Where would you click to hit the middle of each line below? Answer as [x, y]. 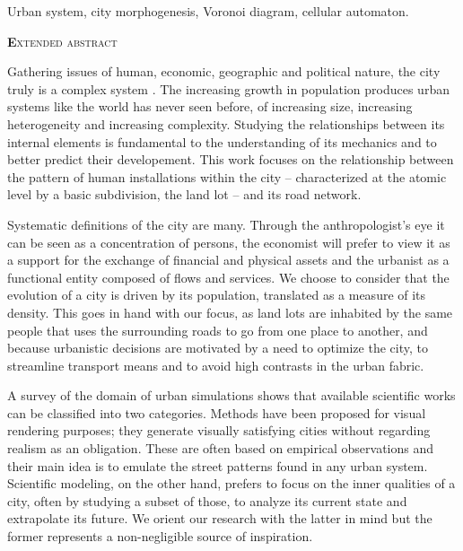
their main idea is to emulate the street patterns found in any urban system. [218, 465]
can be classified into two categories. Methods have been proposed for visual [217, 412]
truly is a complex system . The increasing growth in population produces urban [228, 88]
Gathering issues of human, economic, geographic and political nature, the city [224, 71]
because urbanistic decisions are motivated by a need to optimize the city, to [218, 348]
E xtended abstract [62, 41]
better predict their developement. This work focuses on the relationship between [231, 159]
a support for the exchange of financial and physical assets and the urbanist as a [228, 260]
